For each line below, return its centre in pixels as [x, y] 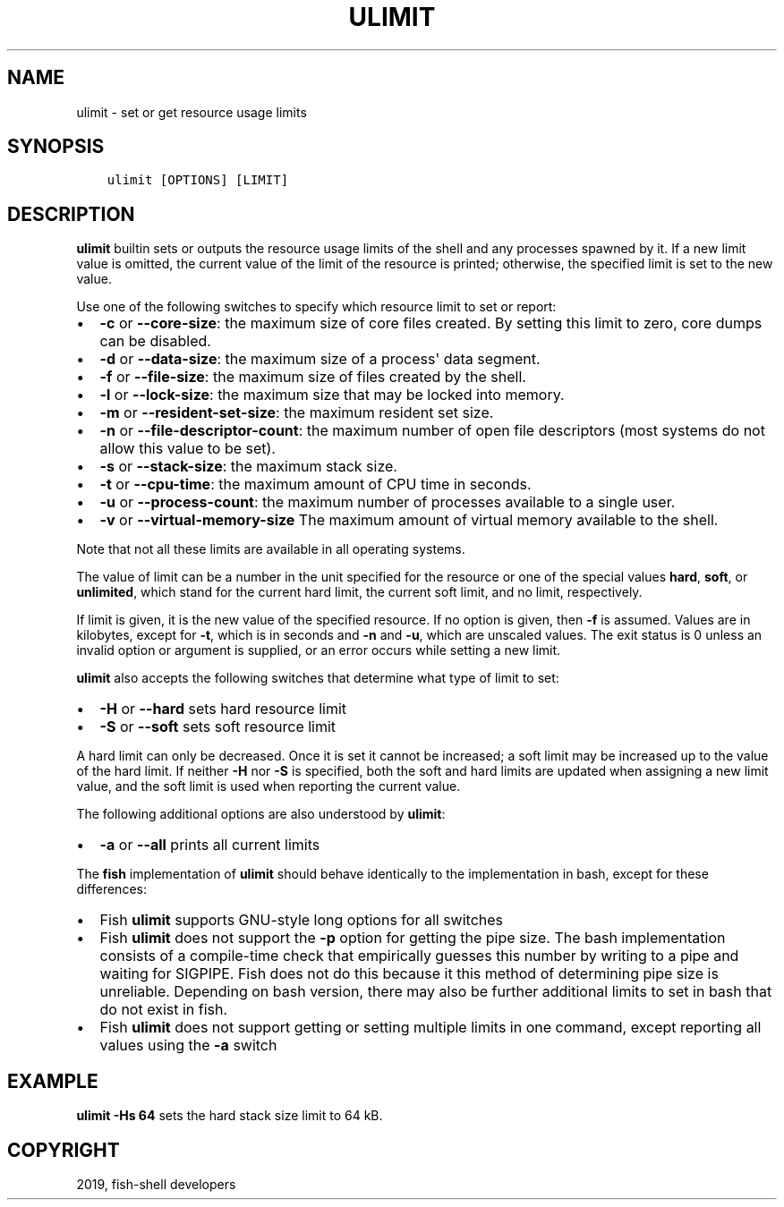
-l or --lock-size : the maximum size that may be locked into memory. [332, 395]
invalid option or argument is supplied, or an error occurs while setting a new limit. [319, 650]
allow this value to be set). [187, 449]
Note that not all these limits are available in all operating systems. [271, 549]
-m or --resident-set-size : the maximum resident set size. [297, 413]
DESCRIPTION [71, 214]
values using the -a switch [188, 1045]
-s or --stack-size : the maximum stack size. [248, 467]
